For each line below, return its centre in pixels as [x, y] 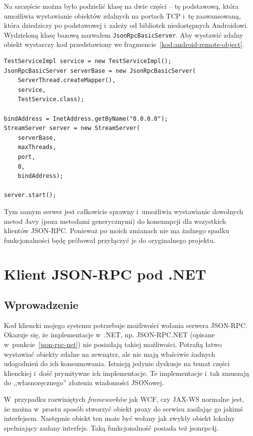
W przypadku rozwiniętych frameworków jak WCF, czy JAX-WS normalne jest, [124, 399]
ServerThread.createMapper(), [67, 80]
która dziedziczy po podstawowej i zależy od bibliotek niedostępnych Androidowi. [126, 25]
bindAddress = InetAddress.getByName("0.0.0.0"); [86, 119]
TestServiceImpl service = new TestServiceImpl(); [88, 61]
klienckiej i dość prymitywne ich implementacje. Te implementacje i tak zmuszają [126, 373]
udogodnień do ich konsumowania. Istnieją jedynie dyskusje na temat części [117, 363]
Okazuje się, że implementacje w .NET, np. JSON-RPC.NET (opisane [109, 335]
